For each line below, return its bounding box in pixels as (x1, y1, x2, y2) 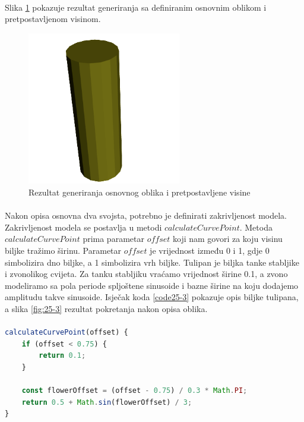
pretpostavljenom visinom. (5, 12, 101, 25)
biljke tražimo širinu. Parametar (5, 244, 122, 257)
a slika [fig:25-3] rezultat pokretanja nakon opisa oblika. (5, 303, 208, 314)
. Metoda (239, 221, 273, 233)
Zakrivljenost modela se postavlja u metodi (5, 221, 162, 233)
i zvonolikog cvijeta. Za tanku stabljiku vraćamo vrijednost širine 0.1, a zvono (5, 267, 288, 280)
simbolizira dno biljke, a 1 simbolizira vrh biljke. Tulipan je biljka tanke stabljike (5, 256, 299, 268)
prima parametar (83, 232, 144, 245)
